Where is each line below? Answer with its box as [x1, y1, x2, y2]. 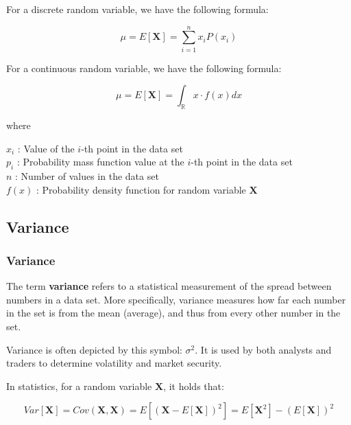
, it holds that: [163, 378, 224, 393]
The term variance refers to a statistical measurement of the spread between [6, 279, 332, 293]
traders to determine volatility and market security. [6, 356, 222, 370]
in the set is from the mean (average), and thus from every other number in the [6, 306, 341, 320]
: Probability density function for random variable [36, 182, 246, 196]
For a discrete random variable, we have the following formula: [6, 2, 269, 16]
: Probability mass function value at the [16, 154, 184, 169]
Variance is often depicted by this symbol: [6, 342, 182, 356]
